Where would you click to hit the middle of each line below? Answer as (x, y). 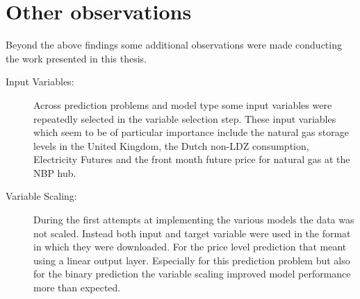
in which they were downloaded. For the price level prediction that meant (190, 247)
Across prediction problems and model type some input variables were (183, 104)
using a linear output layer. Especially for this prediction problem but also (192, 260)
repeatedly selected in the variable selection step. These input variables (185, 118)
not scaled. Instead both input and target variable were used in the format (192, 233)
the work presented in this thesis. (76, 58)
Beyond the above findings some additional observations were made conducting (174, 45)
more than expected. (77, 288)
